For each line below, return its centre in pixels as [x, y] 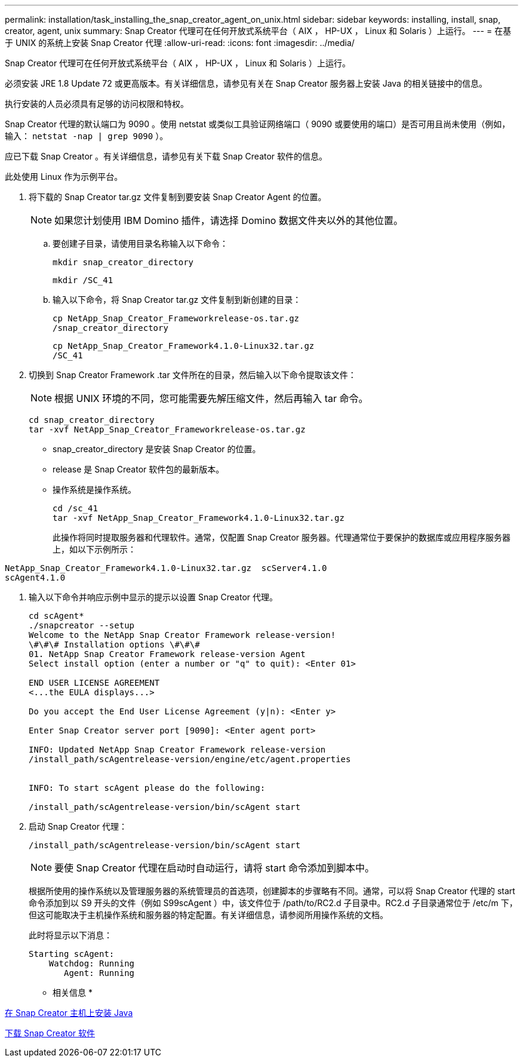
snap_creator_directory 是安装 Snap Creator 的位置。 [157, 449]
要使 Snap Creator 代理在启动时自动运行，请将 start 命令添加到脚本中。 [214, 868]
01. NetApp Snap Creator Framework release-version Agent [167, 654]
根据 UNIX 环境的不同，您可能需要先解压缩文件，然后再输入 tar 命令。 [211, 398]
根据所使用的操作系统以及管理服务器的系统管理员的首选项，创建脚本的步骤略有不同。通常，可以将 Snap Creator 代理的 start [272, 891]
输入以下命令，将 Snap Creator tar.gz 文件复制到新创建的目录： [177, 300]
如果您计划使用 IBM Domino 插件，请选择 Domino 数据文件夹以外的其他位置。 [229, 220]
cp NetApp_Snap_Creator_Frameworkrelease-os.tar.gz [176, 318]
